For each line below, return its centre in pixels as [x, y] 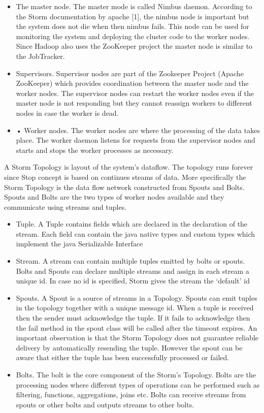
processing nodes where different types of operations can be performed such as [138, 384]
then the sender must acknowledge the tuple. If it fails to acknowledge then [133, 318]
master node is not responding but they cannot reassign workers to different [134, 103]
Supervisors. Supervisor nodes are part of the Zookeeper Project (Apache [130, 73]
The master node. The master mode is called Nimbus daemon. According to [134, 6]
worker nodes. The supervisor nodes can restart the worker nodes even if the [135, 93]
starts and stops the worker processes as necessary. [95, 150]
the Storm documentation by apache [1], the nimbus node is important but [133, 16]
